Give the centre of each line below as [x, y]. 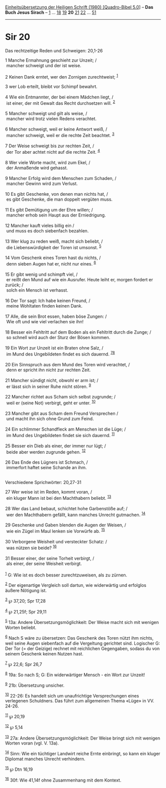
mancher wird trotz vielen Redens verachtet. [51, 119]
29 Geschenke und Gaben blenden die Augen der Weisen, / [66, 525]
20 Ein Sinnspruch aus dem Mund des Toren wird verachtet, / [67, 364]
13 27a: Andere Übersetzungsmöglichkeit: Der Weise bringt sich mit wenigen [83, 738]
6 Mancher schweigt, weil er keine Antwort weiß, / [56, 129]
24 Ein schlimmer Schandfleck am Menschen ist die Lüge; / [65, 429]
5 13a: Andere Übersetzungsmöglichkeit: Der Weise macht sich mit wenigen [82, 622]
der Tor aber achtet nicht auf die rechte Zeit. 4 [53, 151]
